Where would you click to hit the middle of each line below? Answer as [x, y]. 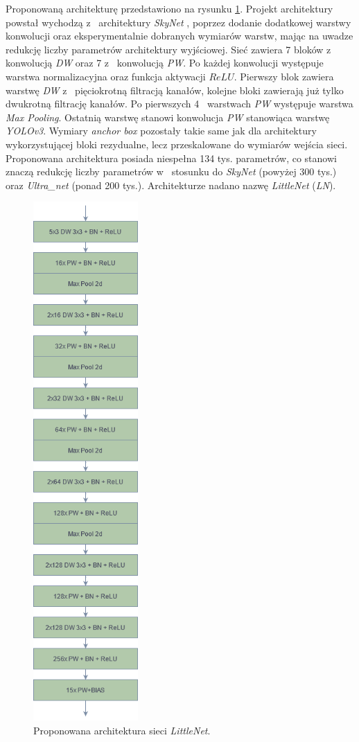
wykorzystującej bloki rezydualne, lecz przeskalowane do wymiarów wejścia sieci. [177, 144]
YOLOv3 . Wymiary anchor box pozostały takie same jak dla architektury [161, 131]
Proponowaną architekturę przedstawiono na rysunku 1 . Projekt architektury [169, 8]
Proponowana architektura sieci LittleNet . [122, 730]
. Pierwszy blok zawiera [284, 76]
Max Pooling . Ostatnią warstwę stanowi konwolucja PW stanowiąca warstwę [168, 117]
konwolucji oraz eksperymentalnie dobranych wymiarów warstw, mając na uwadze [179, 36]
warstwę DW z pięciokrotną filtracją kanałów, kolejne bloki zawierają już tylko [175, 90]
